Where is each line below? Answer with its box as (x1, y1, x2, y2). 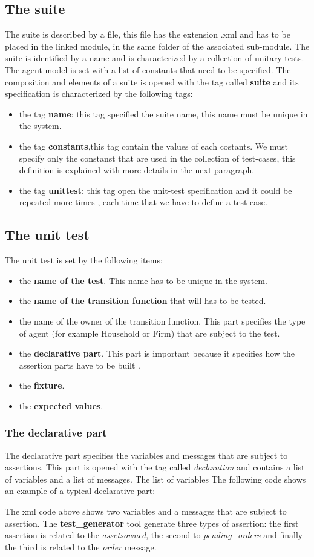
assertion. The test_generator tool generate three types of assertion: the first (5, 516, 299, 529)
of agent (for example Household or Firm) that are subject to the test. (19, 326, 280, 339)
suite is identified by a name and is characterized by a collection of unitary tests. (5, 51, 304, 64)
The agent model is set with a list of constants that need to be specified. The (5, 63, 291, 76)
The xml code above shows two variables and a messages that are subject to (5, 505, 287, 518)
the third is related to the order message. (5, 540, 157, 553)
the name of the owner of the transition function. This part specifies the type (19, 314, 306, 327)
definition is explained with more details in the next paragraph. (19, 163, 255, 176)
